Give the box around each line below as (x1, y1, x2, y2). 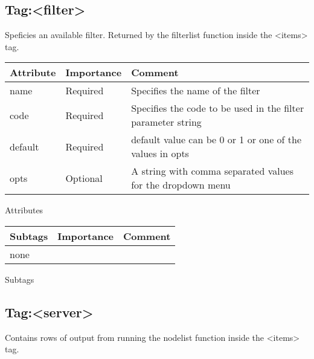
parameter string (131, 115, 202, 129)
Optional (65, 170, 103, 185)
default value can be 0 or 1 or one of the (131, 132, 302, 147)
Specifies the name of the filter (131, 83, 260, 98)
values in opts (131, 146, 189, 161)
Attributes (5, 204, 43, 216)
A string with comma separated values (131, 164, 293, 178)
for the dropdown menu (131, 178, 231, 192)
